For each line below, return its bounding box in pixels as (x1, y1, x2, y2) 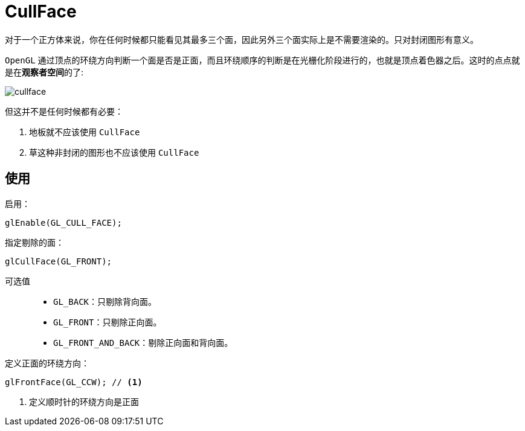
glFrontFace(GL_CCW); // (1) (5, 377, 143, 387)
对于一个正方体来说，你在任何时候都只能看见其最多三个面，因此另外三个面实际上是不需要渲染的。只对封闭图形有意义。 (5, 34, 478, 45)
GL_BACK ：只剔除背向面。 (53, 296, 157, 307)
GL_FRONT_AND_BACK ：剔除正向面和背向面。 (53, 337, 233, 348)
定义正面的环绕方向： (5, 357, 89, 368)
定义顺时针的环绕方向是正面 (29, 396, 139, 407)
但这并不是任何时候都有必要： (5, 106, 123, 117)
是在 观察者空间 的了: (5, 66, 84, 77)
